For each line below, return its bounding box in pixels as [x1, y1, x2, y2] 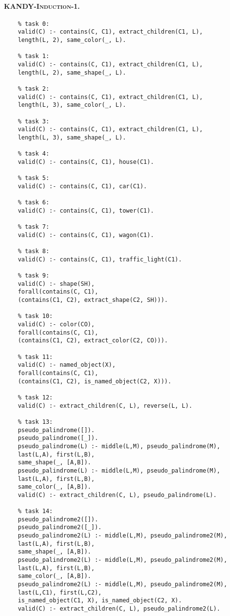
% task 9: [18, 272, 50, 279]
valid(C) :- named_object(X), [18, 361, 116, 369]
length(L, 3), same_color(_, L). [18, 101, 126, 109]
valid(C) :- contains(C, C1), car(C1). [18, 182, 147, 190]
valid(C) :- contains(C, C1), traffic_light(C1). [18, 256, 182, 263]
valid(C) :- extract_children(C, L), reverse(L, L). [18, 402, 192, 409]
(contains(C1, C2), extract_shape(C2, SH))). [18, 297, 168, 304]
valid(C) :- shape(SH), [18, 280, 95, 287]
